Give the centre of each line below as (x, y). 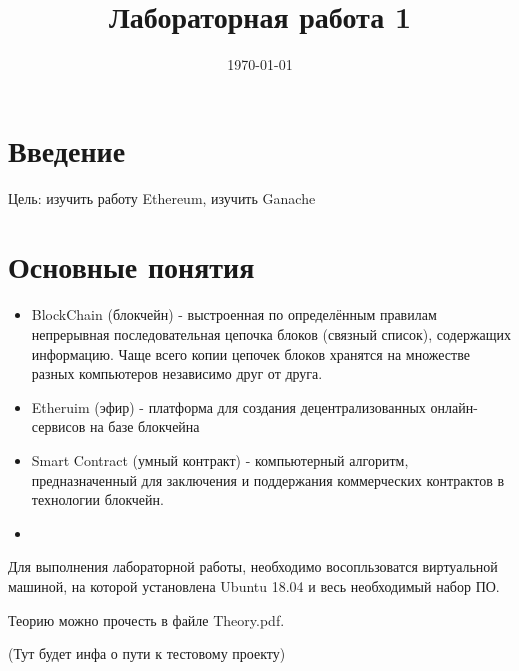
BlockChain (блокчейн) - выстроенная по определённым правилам (234, 314)
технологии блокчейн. (97, 499)
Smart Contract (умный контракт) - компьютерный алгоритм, (220, 459)
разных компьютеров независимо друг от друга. (177, 373)
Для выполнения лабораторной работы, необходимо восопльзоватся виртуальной (253, 566)
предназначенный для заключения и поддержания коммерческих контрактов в (268, 479)
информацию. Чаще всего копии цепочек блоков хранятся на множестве (250, 353)
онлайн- (454, 406)
